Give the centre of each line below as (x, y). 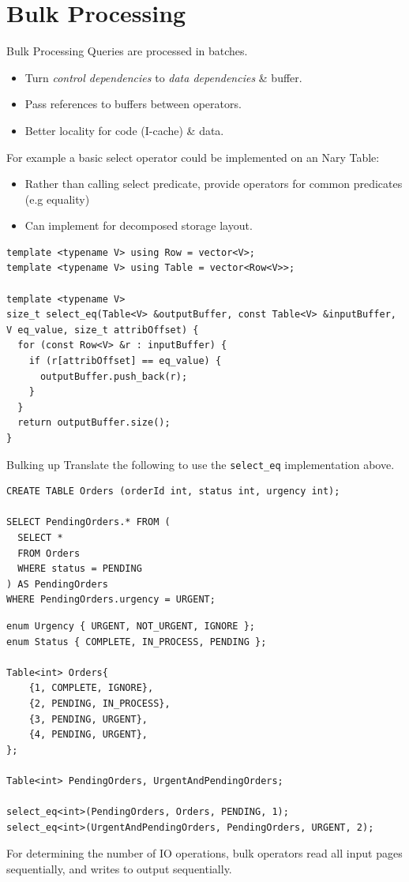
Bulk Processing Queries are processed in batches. (127, 51)
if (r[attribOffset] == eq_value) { (125, 361)
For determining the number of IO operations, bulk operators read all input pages (204, 853)
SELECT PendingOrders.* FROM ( (88, 522)
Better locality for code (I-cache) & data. (124, 130)
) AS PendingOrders (57, 584)
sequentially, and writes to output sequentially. (119, 868)
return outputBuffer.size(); (94, 423)
